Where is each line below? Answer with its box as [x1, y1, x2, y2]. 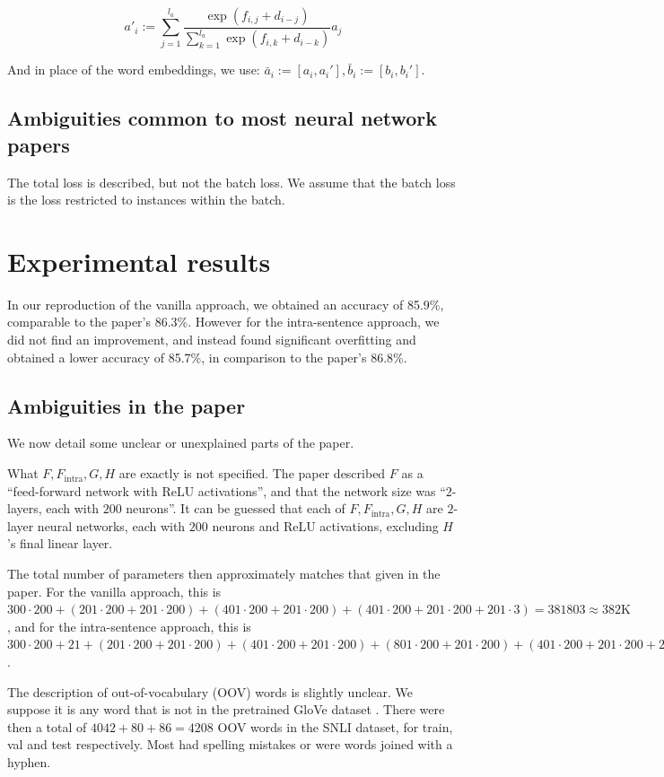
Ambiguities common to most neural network [7, 104, 438, 132]
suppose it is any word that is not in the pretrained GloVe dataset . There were [7, 700, 445, 719]
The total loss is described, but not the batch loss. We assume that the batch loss [7, 172, 456, 191]
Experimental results [7, 242, 271, 279]
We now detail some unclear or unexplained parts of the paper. [7, 433, 354, 452]
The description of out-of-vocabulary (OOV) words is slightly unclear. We [7, 682, 413, 701]
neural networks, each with [37, 516, 186, 535]
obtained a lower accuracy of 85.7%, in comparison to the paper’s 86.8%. [7, 347, 407, 366]
